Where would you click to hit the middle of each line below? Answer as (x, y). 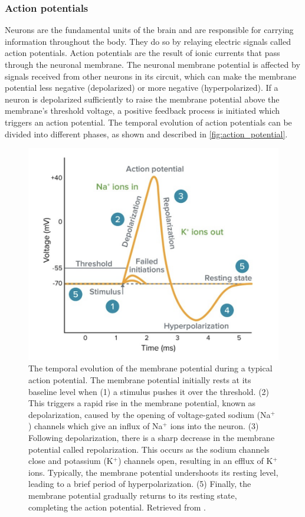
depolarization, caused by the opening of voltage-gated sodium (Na (150, 414)
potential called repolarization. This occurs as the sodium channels (149, 449)
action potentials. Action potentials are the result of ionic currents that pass (142, 53)
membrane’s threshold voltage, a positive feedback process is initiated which (142, 111)
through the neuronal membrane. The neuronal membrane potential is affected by (152, 64)
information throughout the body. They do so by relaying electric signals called (148, 41)
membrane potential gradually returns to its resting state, (133, 495)
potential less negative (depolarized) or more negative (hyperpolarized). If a (142, 88)
